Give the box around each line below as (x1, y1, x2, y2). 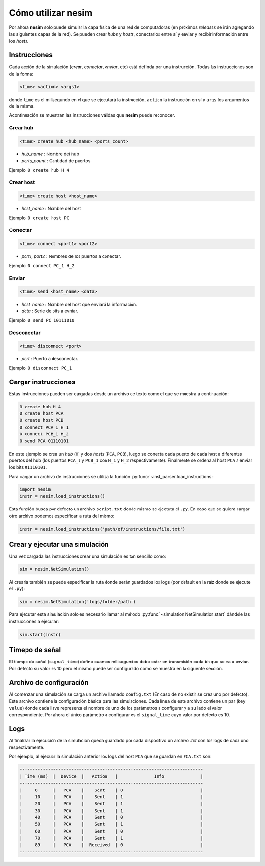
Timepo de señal (9, 646, 61, 654)
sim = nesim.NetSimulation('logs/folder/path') (19, 599, 136, 605)
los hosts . (9, 38, 29, 44)
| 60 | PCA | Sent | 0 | (19, 828, 204, 834)
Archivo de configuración (9, 678, 89, 687)
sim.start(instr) (19, 632, 61, 637)
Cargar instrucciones (9, 378, 76, 386)
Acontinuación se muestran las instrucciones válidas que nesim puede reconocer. (9, 112, 175, 118)
